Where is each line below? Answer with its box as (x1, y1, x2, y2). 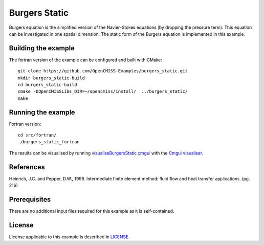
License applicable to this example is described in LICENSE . (9, 234, 130, 240)
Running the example (9, 108, 75, 116)
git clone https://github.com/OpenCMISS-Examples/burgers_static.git (18, 68, 188, 74)
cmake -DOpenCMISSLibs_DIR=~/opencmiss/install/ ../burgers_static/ (18, 89, 188, 94)
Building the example (9, 44, 75, 52)
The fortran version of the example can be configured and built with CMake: (9, 57, 162, 63)
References (9, 163, 45, 171)
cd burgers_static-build (18, 82, 77, 88)
